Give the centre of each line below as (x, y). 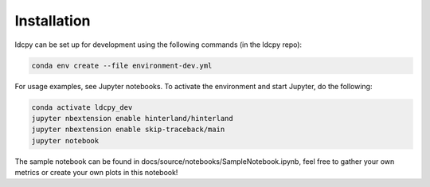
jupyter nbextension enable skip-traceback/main (128, 130)
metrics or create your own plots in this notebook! (96, 173)
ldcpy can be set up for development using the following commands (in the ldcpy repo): (158, 45)
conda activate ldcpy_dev (82, 107)
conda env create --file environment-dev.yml (122, 65)
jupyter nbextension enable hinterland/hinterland (133, 118)
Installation (53, 21)
